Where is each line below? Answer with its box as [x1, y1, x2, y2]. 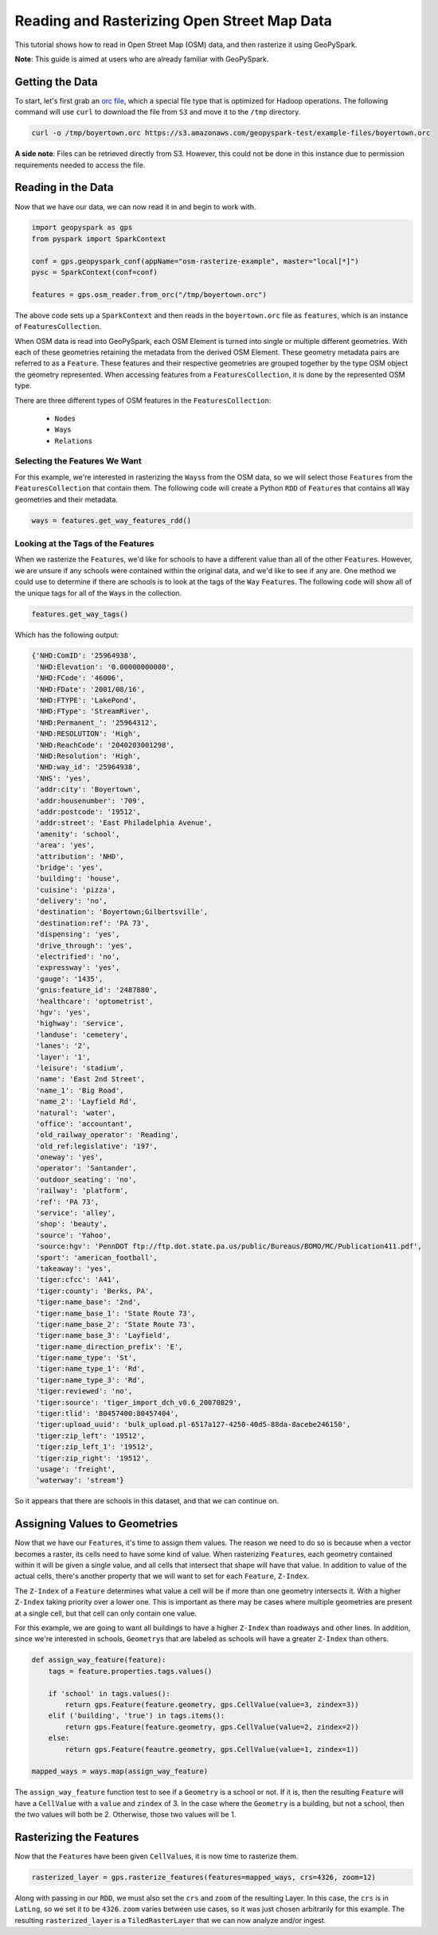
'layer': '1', [36, 1052, 91, 1061]
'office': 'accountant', [36, 1119, 133, 1128]
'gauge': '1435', [36, 974, 104, 983]
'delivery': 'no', [36, 897, 108, 905]
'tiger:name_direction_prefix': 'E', [36, 1342, 183, 1351]
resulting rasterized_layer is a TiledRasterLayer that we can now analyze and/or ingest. [14, 1915, 327, 1925]
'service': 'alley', [36, 1209, 116, 1218]
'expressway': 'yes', [36, 964, 120, 972]
